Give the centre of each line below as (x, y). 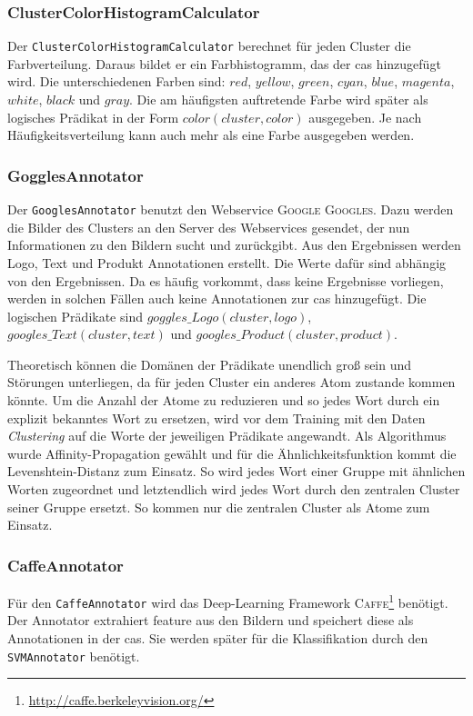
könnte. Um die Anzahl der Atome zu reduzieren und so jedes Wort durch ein (224, 400)
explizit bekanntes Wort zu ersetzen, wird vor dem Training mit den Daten (216, 418)
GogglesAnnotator (75, 175)
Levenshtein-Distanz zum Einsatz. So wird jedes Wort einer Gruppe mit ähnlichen (236, 471)
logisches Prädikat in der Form (93, 117)
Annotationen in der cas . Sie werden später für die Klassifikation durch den (218, 637)
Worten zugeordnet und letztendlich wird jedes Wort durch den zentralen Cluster (234, 489)
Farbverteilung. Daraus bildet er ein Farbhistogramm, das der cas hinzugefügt (224, 63)
